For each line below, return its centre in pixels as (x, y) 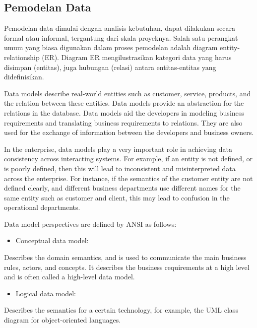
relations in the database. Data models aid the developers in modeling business (124, 112)
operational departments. (42, 207)
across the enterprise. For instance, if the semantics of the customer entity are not (128, 178)
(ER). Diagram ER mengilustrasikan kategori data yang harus (137, 57)
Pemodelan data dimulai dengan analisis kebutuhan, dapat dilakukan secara (120, 28)
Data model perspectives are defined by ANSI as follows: (90, 224)
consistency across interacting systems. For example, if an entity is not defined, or (128, 159)
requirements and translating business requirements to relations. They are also (123, 122)
